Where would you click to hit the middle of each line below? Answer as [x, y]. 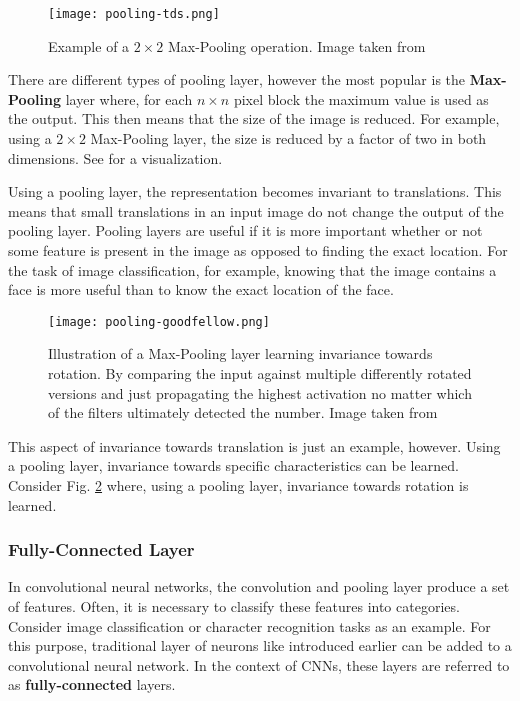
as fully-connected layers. [92, 684]
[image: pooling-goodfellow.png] [159, 321]
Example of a [89, 45]
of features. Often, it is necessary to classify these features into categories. [234, 606]
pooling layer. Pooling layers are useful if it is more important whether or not [245, 230]
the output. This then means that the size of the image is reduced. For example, [254, 118]
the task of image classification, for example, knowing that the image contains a [252, 269]
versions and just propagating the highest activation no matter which [260, 392]
